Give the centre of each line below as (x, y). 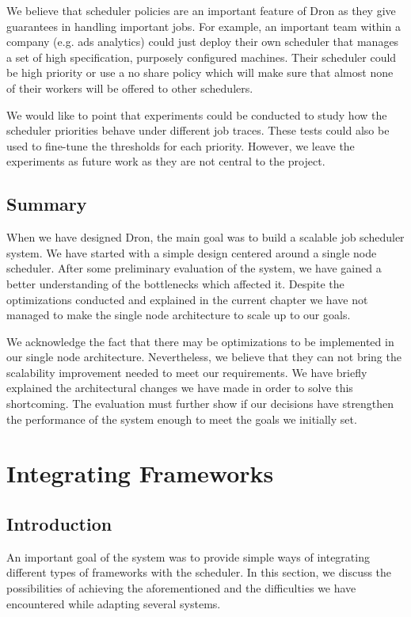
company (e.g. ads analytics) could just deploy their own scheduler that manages (203, 42)
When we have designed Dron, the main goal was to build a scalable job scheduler (205, 237)
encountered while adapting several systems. (114, 603)
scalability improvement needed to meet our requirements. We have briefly (187, 372)
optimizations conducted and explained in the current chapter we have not (187, 299)
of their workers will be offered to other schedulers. (130, 88)
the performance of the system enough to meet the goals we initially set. (182, 419)
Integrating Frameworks (140, 473)
